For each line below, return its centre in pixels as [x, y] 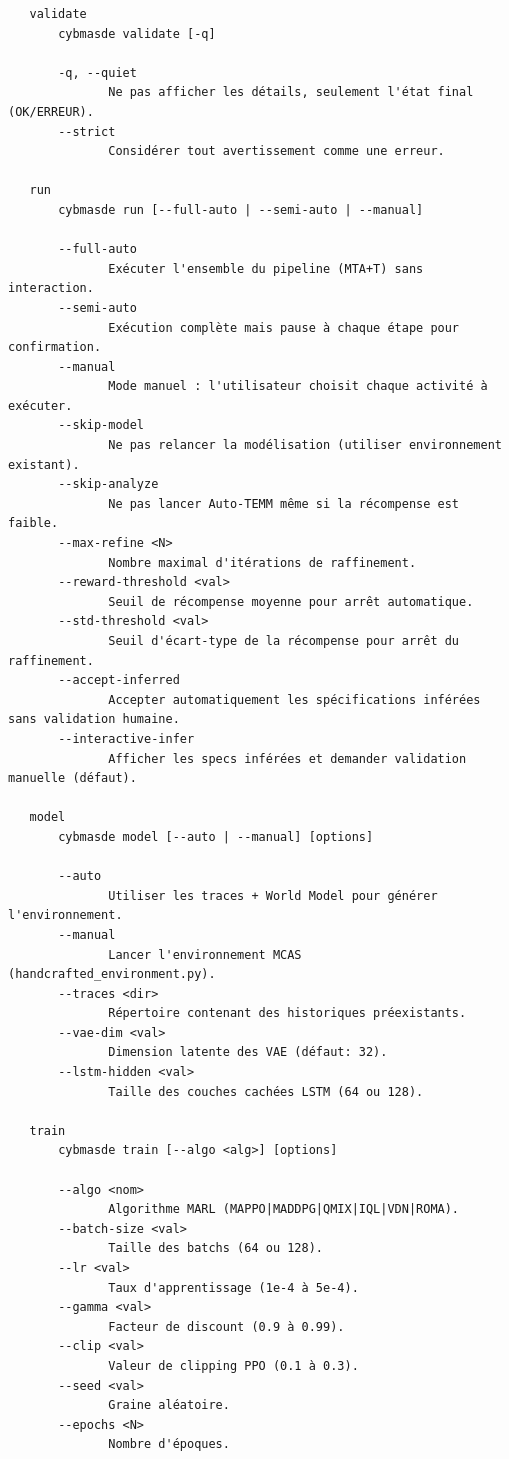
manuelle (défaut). [72, 778]
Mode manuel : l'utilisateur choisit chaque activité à [298, 386]
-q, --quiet [97, 72]
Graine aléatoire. [169, 1405]
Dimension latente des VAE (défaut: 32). [248, 1052]
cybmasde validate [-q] [137, 33]
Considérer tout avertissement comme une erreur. [276, 151]
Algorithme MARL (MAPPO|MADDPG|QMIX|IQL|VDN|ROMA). [284, 1209]
